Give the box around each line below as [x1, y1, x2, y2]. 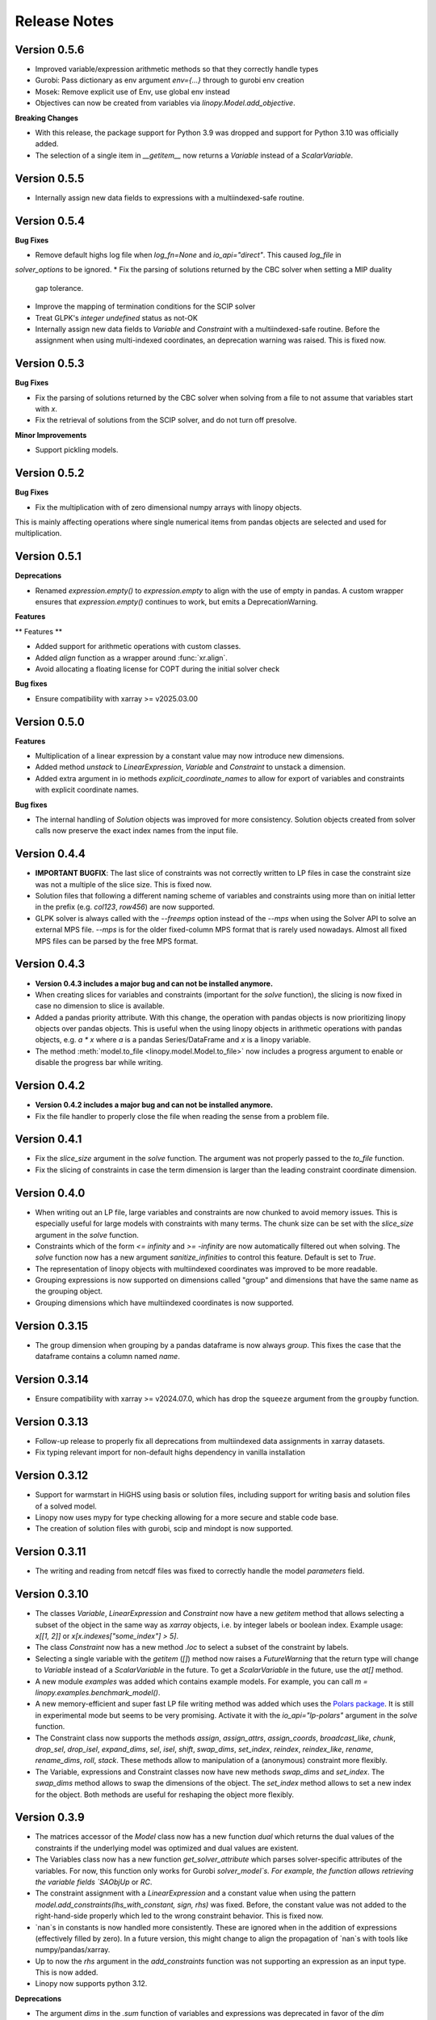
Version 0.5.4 [15, 214, 86, 228]
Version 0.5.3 [15, 356, 85, 371]
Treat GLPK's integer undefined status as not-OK [35, 313, 198, 322]
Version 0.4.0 [15, 1186, 86, 1200]
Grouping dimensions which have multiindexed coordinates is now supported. [35, 1298, 294, 1307]
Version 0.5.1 [15, 549, 82, 563]
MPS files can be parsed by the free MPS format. [35, 936, 199, 945]
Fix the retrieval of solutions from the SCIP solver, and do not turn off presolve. [35, 415, 297, 425]
